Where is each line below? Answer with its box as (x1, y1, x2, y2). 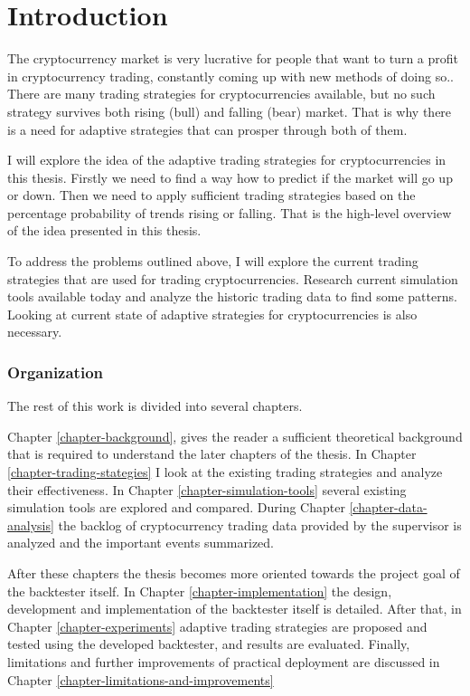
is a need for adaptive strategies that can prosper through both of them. (7, 119, 408, 138)
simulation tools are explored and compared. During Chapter (7, 498, 345, 517)
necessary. (7, 322, 62, 341)
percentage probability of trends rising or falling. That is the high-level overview (7, 203, 452, 222)
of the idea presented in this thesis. (7, 221, 202, 240)
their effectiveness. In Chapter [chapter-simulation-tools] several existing (7, 480, 407, 499)
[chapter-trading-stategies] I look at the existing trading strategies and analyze (7, 462, 443, 481)
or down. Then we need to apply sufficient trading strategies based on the (7, 186, 416, 205)
